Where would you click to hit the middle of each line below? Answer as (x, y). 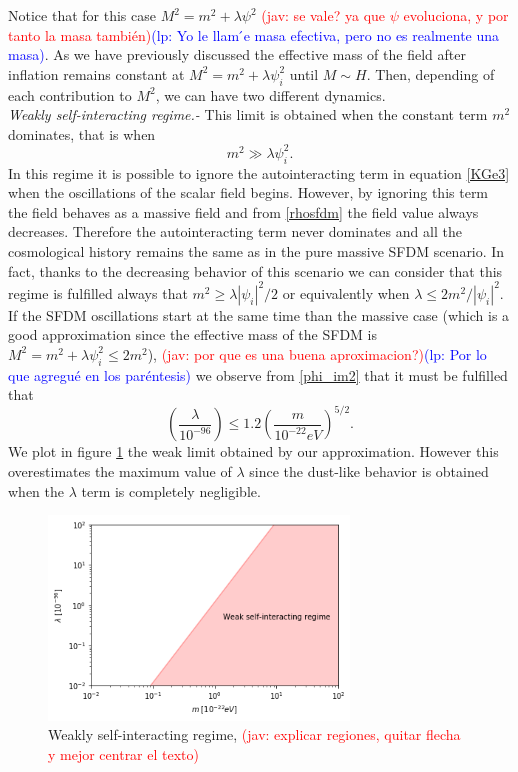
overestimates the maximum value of (120, 470)
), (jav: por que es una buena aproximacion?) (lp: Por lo (317, 353)
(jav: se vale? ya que (323, 15)
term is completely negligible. (171, 490)
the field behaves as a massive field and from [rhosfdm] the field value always (243, 211)
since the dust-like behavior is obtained (369, 470)
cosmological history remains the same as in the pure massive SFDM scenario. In (256, 251)
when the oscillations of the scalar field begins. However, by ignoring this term (248, 192)
